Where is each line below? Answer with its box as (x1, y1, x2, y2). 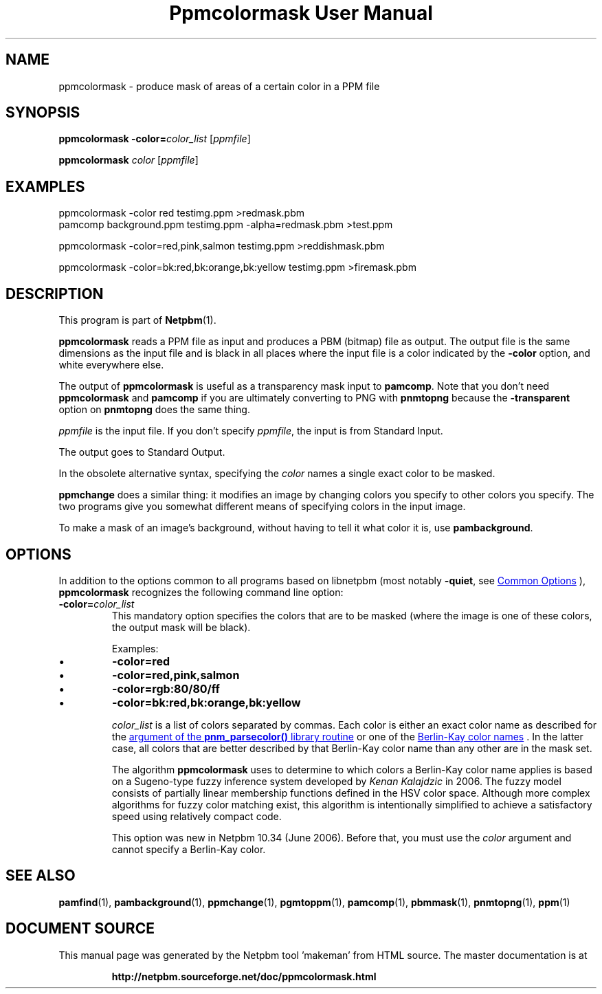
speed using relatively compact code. (111, 810, 282, 822)
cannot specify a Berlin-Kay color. (111, 843, 266, 855)
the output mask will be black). (111, 621, 251, 633)
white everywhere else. (58, 359, 164, 371)
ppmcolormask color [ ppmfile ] (58, 154, 199, 166)
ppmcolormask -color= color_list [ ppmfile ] (58, 133, 251, 145)
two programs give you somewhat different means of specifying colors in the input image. (58, 500, 466, 513)
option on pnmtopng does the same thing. (58, 404, 250, 416)
